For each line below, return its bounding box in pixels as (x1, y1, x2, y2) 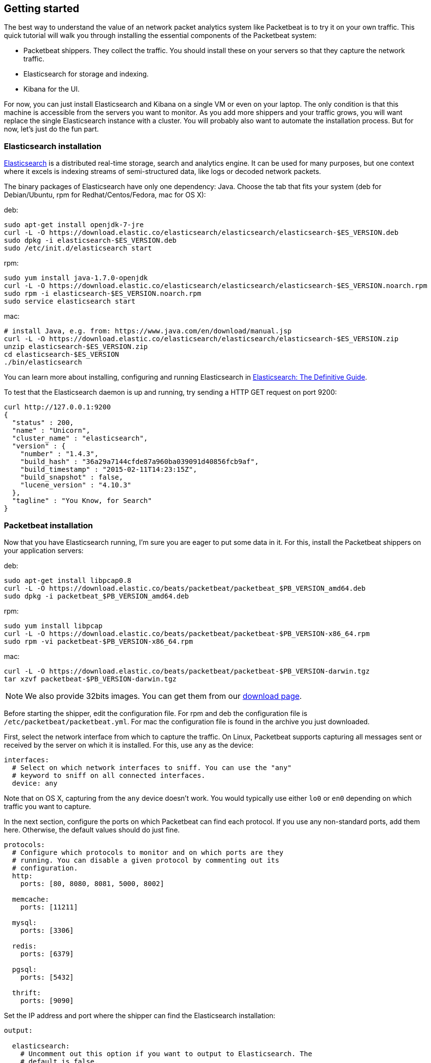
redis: (12, 942, 37, 950)
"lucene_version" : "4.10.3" (20, 481, 132, 489)
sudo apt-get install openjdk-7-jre (4, 221, 144, 229)
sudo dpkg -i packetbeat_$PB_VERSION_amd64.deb (4, 592, 189, 600)
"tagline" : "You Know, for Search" (12, 497, 152, 505)
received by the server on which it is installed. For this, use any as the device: (4, 740, 254, 749)
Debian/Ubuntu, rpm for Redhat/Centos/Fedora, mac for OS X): (4, 191, 206, 199)
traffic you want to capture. (4, 802, 91, 811)
